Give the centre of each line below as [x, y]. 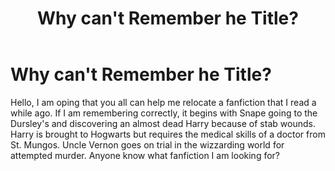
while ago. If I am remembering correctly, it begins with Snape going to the [164, 113]
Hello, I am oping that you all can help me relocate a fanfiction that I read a [163, 102]
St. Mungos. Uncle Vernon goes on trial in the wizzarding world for [147, 144]
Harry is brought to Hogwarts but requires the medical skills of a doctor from [168, 134]
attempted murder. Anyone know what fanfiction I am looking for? [145, 155]
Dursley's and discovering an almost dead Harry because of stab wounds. [163, 123]
